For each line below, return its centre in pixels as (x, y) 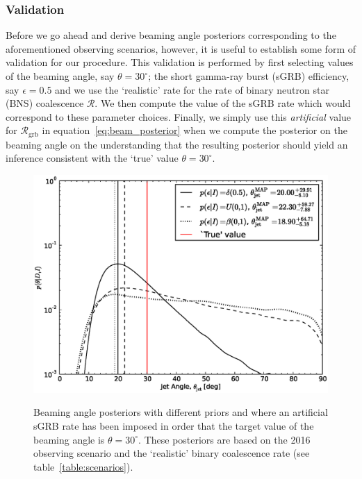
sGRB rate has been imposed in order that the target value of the (174, 426)
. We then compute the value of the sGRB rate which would (223, 103)
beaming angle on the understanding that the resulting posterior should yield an (177, 144)
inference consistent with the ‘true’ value (92, 158)
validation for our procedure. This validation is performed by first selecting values (180, 62)
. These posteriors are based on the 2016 (224, 439)
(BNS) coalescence (45, 103)
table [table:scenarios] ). (83, 466)
